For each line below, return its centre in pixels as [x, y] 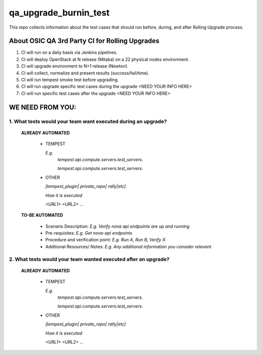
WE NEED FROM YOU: [43, 107]
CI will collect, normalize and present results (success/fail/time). [85, 73]
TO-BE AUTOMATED [42, 215]
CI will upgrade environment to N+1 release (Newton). [75, 66]
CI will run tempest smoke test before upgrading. [70, 80]
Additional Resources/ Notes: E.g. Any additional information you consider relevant [128, 246]
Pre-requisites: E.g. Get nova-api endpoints [89, 233]
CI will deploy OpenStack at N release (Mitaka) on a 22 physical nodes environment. [105, 59]
